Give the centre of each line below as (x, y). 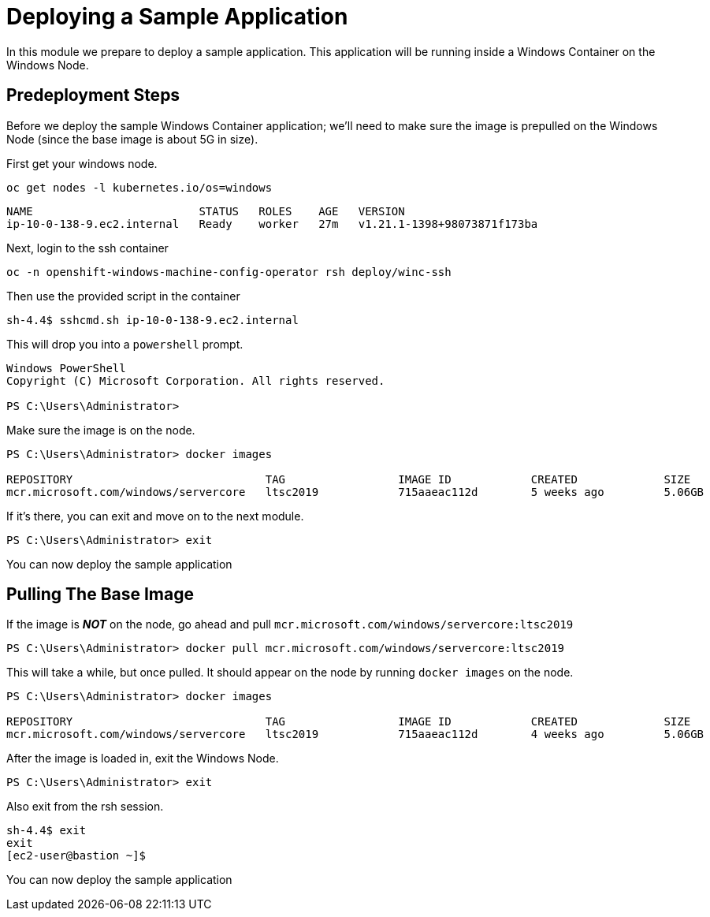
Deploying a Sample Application (177, 17)
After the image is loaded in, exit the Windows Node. (143, 759)
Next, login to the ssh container (87, 248)
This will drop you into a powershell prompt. (125, 344)
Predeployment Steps (93, 95)
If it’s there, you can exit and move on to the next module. (155, 516)
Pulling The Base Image (100, 595)
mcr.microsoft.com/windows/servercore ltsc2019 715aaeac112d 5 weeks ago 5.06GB (355, 492)
